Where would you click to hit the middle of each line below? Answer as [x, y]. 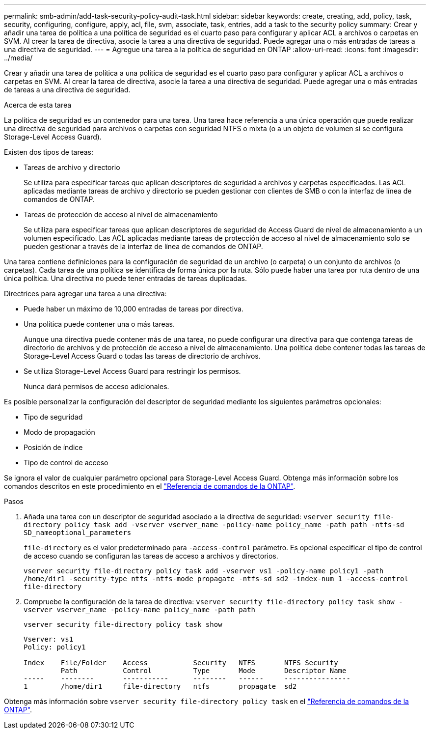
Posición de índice [53, 447]
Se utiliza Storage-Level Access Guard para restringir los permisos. [132, 371]
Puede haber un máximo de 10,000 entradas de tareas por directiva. [134, 309]
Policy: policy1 [55, 647]
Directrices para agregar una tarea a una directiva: [85, 294]
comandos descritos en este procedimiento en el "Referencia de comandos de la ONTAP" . [150, 486]
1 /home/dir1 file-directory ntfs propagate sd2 [160, 686]
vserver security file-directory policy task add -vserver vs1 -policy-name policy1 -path [204, 571]
